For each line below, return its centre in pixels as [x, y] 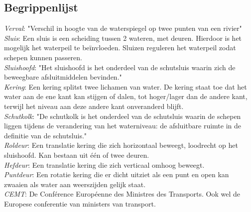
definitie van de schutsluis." [46, 135]
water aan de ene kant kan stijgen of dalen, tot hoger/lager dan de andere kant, [126, 96]
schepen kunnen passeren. [43, 57]
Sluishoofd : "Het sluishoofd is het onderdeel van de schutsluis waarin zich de [120, 67]
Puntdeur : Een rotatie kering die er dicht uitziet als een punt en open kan [117, 174]
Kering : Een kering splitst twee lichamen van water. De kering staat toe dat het [125, 86]
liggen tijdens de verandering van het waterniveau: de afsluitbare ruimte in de [123, 126]
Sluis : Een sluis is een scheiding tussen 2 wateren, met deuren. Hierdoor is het [123, 38]
